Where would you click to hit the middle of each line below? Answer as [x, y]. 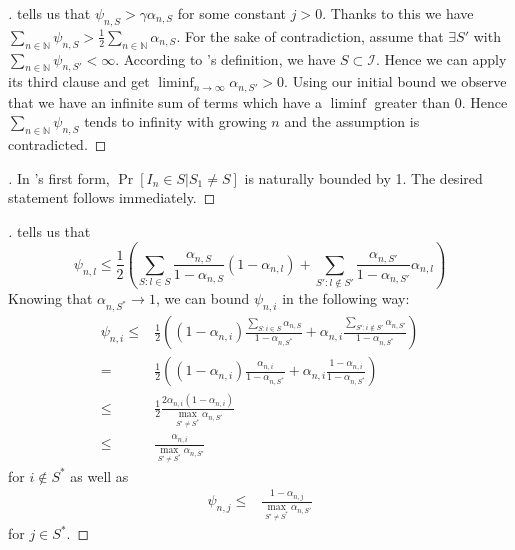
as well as [99, 475]
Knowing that [50, 298]
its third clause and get [79, 81]
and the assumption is [352, 121]
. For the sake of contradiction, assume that [310, 35]
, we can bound [202, 298]
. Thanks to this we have [398, 13]
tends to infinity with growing [175, 121]
